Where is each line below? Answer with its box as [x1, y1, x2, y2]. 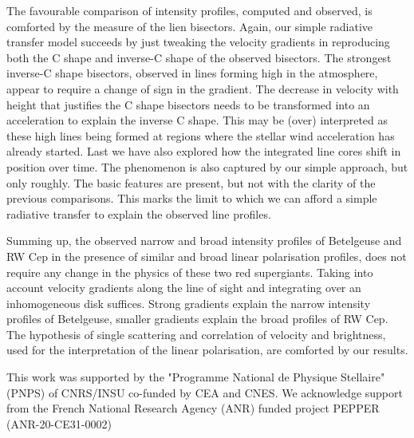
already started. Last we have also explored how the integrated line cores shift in [6, 143, 401, 160]
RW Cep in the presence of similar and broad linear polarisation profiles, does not [6, 247, 407, 264]
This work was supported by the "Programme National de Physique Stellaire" [6, 369, 385, 385]
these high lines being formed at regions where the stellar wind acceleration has [6, 127, 395, 144]
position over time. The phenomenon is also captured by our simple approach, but [6, 158, 408, 175]
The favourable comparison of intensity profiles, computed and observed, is [6, 2, 373, 18]
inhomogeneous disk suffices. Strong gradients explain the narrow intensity [6, 294, 371, 311]
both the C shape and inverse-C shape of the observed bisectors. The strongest [6, 49, 392, 65]
